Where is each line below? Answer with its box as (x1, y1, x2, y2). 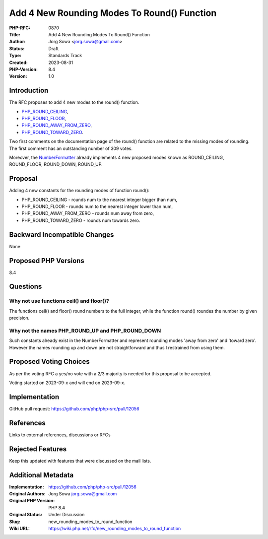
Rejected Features (9, 445, 67, 453)
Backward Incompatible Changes (9, 230, 114, 239)
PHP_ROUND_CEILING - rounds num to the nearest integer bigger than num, (21, 197, 177, 202)
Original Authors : (9, 490, 46, 496)
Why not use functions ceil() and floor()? (9, 298, 109, 305)
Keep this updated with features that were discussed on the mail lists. (9, 458, 151, 464)
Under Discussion (48, 512, 85, 518)
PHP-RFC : (9, 25, 31, 31)
